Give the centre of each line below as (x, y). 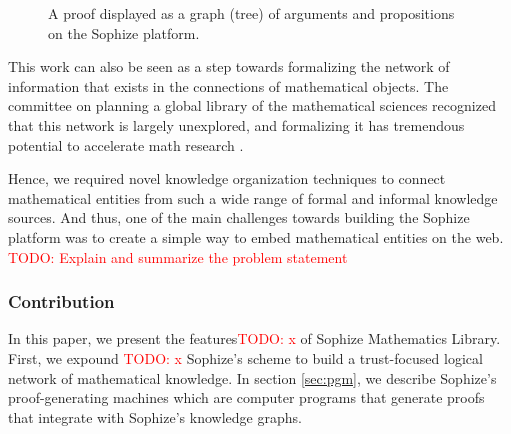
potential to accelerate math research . (126, 144)
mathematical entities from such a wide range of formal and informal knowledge (253, 197)
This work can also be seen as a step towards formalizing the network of (229, 66)
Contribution (61, 301)
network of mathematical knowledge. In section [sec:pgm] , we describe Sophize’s (252, 377)
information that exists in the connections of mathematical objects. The (228, 85)
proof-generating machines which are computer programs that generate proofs (246, 397)
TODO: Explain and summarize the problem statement (178, 256)
